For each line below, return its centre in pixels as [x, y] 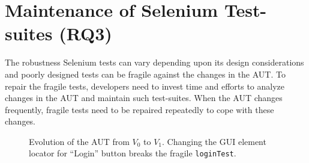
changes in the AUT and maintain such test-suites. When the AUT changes [144, 98]
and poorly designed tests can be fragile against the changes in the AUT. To [145, 74]
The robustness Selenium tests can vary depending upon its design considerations [154, 62]
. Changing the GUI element [214, 141]
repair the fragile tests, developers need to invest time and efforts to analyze [145, 86]
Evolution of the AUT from [79, 141]
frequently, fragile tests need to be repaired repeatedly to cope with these [139, 109]
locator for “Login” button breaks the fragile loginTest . [133, 153]
